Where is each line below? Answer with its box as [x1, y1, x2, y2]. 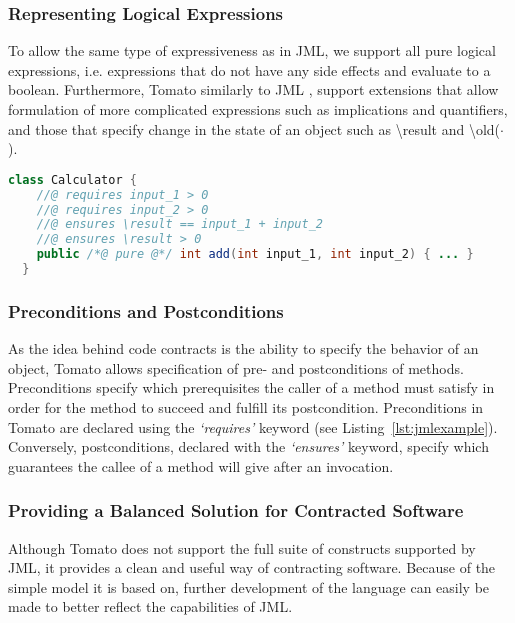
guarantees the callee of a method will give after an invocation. [8, 455, 394, 476]
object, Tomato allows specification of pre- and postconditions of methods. [8, 357, 464, 378]
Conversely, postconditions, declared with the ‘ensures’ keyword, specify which [8, 436, 489, 457]
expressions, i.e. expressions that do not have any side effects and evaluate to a [8, 59, 491, 80]
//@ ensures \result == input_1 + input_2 [36, 217, 323, 232]
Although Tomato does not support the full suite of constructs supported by [8, 537, 476, 558]
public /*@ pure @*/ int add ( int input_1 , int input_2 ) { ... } [36, 247, 474, 262]
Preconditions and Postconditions [8, 298, 284, 323]
